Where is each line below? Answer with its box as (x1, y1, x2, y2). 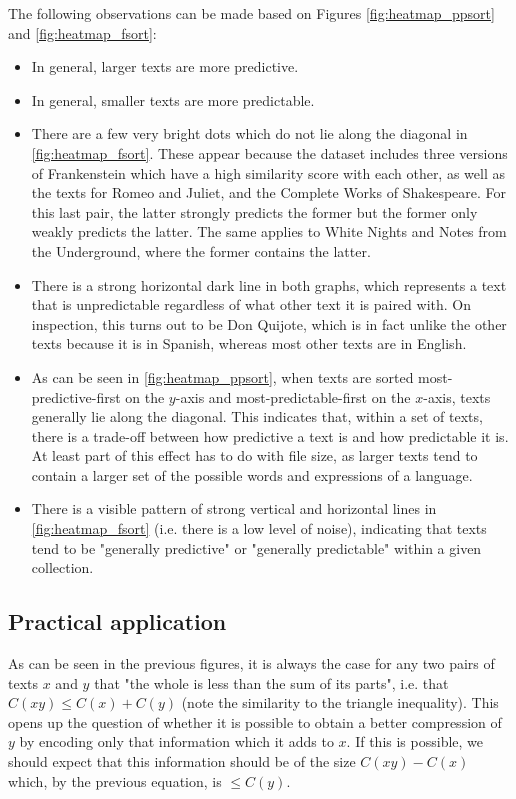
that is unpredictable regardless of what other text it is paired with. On (31, 294, 471, 315)
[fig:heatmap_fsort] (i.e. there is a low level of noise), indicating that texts (31, 518, 487, 539)
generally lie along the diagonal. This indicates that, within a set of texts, (31, 406, 483, 427)
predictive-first (31, 386, 121, 407)
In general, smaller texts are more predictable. (31, 89, 315, 110)
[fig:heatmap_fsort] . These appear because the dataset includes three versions (31, 142, 508, 163)
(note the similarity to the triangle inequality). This (181, 692, 499, 713)
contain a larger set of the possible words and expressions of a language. (31, 464, 473, 485)
